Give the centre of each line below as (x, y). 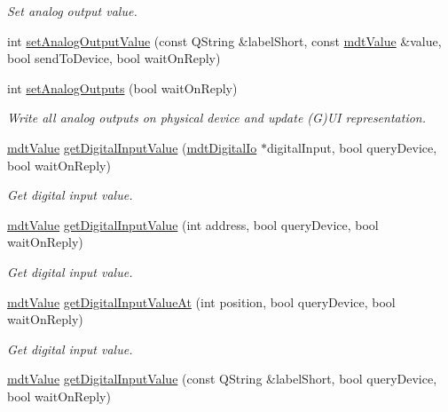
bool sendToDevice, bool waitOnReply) (114, 58)
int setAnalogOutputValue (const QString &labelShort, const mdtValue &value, (224, 40)
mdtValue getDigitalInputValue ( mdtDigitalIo (132, 147)
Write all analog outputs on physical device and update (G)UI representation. (216, 118)
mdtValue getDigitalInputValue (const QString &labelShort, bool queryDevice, (222, 379)
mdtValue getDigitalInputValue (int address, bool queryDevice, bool (193, 224)
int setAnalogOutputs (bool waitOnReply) (122, 87)
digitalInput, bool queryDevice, (352, 147)
